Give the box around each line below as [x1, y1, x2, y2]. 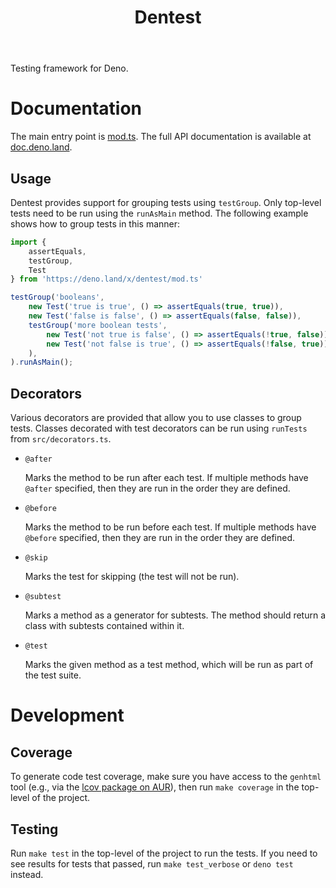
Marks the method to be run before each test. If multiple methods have [24, 521, 317, 533]
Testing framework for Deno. [10, 62, 129, 75]
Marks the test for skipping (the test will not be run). [24, 571, 240, 583]
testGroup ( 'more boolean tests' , [28, 320, 168, 330]
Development [10, 704, 125, 727]
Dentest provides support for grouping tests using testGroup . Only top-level [10, 196, 322, 208]
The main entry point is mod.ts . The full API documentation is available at [10, 131, 312, 143]
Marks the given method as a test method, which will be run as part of [24, 659, 314, 671]
